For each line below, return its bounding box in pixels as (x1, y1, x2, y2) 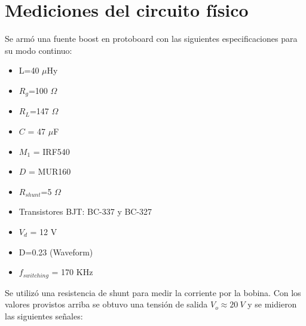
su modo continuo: (5, 44, 72, 56)
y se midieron (247, 298, 297, 310)
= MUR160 (29, 165, 71, 178)
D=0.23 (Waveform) (19, 245, 93, 258)
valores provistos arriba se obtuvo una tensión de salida (5, 298, 208, 310)
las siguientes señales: (5, 309, 83, 322)
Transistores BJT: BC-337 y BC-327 (19, 205, 152, 218)
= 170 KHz (51, 266, 93, 278)
